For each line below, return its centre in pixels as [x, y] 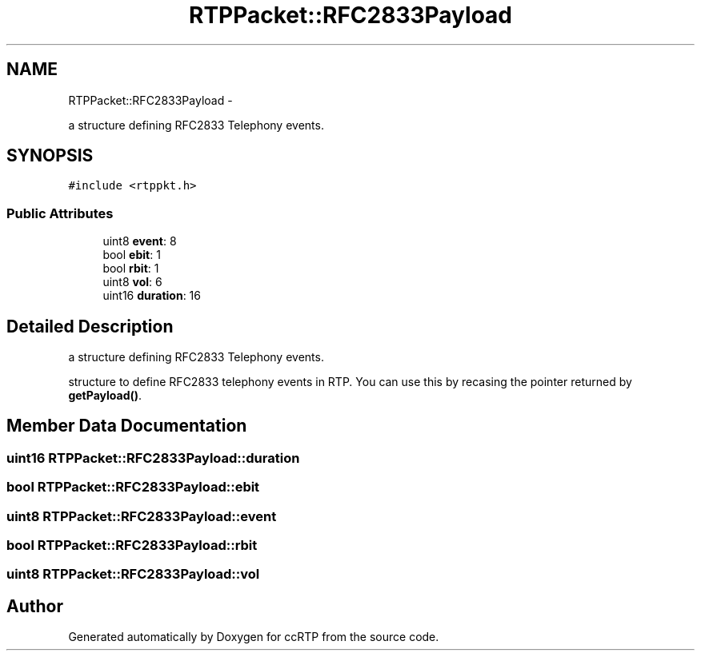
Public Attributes [60, 213]
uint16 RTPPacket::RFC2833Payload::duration [153, 458]
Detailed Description [90, 326]
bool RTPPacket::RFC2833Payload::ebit [133, 487]
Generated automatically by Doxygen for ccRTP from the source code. [254, 637]
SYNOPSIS [50, 156]
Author [35, 606]
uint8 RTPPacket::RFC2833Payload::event [142, 516]
